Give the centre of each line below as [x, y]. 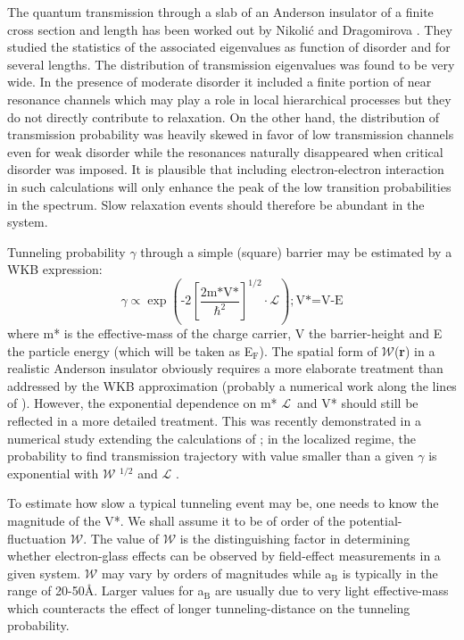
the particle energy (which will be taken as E [130, 350]
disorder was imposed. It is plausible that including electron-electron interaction [226, 169]
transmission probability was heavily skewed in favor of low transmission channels [231, 134]
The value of [124, 538]
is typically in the [390, 573]
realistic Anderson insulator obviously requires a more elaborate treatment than [225, 368]
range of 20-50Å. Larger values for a [106, 590]
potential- [376, 520]
